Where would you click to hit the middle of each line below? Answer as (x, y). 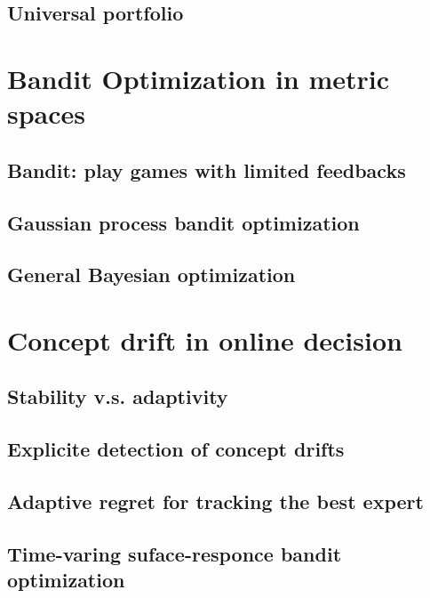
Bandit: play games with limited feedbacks (207, 170)
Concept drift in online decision (205, 339)
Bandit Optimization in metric (199, 78)
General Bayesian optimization (151, 275)
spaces (47, 113)
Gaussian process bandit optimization (183, 222)
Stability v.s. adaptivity (118, 396)
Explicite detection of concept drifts (176, 449)
